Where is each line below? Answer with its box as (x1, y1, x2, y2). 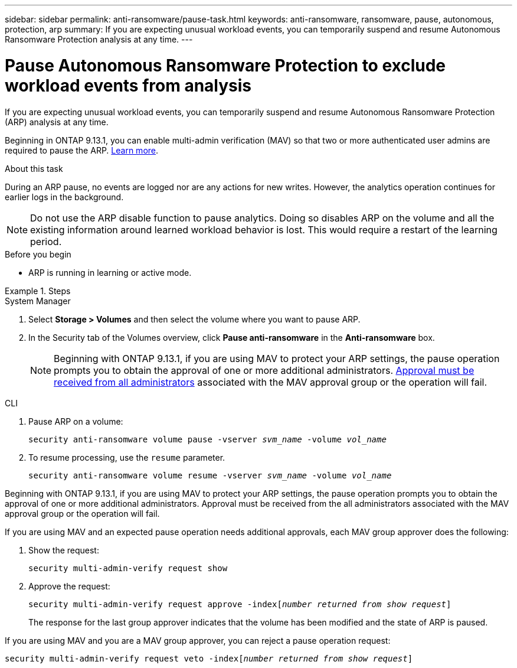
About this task (5, 163, 63, 174)
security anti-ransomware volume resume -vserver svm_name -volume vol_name (28, 470, 392, 480)
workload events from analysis (5, 75, 252, 96)
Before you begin (5, 249, 71, 259)
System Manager (5, 295, 71, 306)
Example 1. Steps (5, 285, 71, 296)
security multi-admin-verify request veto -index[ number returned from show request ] (5, 653, 413, 663)
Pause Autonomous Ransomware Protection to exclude (5, 55, 446, 76)
